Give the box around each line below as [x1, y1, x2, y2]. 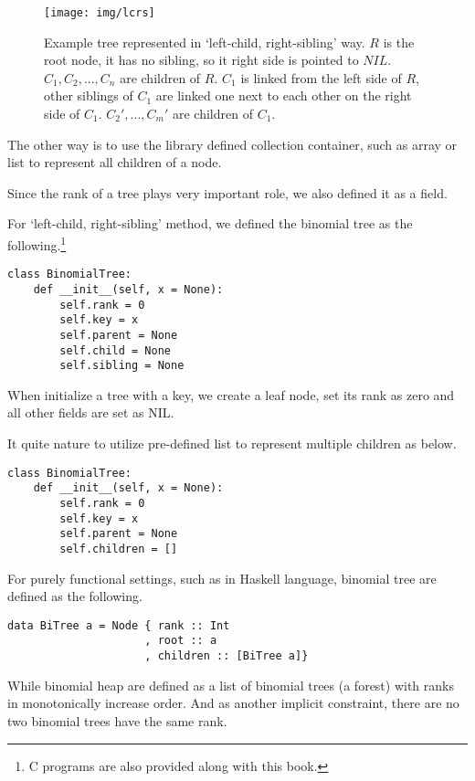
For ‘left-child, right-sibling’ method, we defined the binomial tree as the [7, 214, 413, 233]
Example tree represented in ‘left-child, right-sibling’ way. [44, 32, 365, 51]
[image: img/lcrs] [44, 6, 155, 19]
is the [383, 32, 415, 51]
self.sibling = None [59, 359, 185, 373]
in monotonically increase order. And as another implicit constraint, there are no [7, 693, 459, 712]
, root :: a [144, 634, 217, 648]
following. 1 [7, 233, 67, 254]
